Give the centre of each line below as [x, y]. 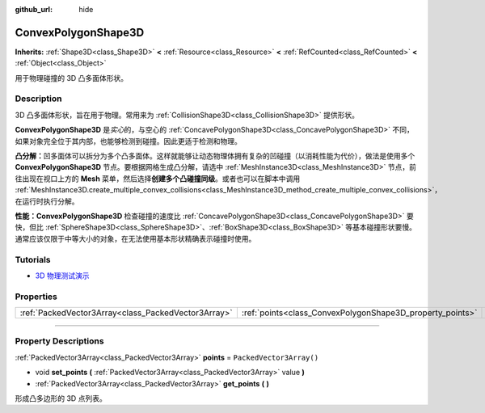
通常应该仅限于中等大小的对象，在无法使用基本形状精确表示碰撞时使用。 [135, 238]
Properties [36, 297]
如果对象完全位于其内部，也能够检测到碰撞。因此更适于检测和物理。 [128, 141]
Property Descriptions [59, 341]
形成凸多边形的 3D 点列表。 [61, 398]
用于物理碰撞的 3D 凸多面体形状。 [72, 78]
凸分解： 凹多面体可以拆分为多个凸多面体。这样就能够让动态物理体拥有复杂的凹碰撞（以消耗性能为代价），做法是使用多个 [215, 156]
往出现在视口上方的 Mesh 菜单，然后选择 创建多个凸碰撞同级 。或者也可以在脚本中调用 [158, 179]
